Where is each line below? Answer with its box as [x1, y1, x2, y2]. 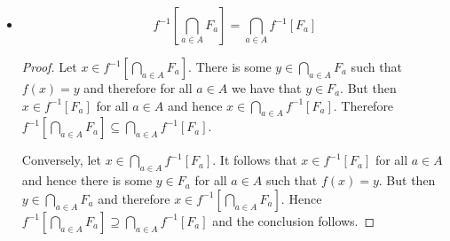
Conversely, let [21, 151, 101, 169]
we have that [231, 79, 302, 97]
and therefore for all [83, 79, 193, 97]
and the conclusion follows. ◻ [212, 211, 375, 229]
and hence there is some [21, 171, 153, 190]
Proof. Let [21, 58, 77, 75]
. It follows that [212, 151, 297, 169]
